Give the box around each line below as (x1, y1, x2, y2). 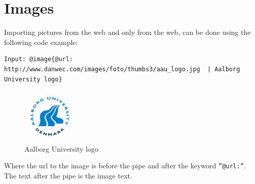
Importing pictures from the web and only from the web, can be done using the (4, 27, 251, 37)
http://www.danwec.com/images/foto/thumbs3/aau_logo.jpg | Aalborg (4, 65, 240, 73)
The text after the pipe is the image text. (4, 170, 132, 180)
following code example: (4, 36, 78, 47)
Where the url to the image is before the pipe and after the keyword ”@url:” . (4, 160, 246, 171)
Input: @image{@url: (4, 56, 74, 63)
